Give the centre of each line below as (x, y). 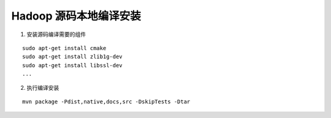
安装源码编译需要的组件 (56, 34)
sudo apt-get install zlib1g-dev (72, 57)
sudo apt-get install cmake (64, 48)
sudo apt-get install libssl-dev (72, 65)
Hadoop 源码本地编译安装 (76, 16)
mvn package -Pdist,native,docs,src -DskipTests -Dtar (106, 101)
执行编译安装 (43, 87)
